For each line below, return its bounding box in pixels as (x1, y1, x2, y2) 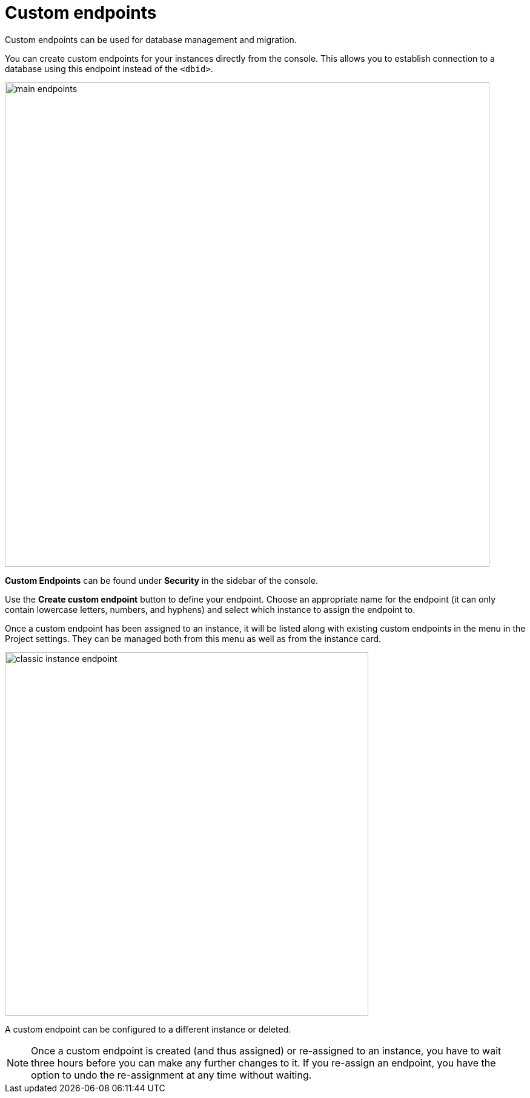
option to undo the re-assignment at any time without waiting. (31, 1068, 312, 1081)
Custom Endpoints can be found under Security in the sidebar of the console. (5, 575, 319, 586)
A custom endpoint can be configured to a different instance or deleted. (5, 1024, 291, 1034)
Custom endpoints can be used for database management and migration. (5, 34, 297, 45)
